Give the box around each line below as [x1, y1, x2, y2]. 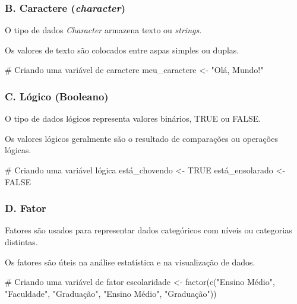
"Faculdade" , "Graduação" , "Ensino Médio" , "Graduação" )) [5, 287, 217, 299]
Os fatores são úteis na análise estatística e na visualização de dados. [5, 255, 255, 268]
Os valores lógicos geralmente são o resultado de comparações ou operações [5, 132, 278, 144]
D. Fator [5, 201, 46, 216]
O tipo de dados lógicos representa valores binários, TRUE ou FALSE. [5, 112, 261, 125]
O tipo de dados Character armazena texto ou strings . [5, 24, 202, 36]
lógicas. [5, 144, 31, 156]
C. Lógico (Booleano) [5, 88, 109, 103]
